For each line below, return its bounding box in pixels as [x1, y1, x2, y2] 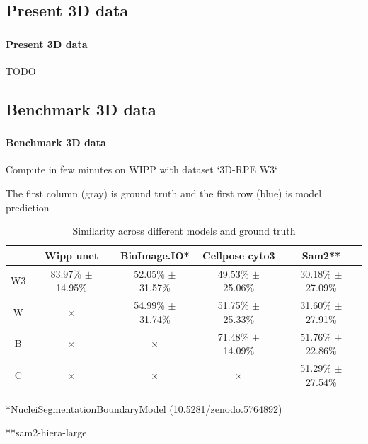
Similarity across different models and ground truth [72, 223, 296, 238]
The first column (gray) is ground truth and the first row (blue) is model [6, 186, 322, 200]
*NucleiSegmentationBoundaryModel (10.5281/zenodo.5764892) [6, 401, 282, 416]
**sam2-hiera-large [6, 425, 87, 440]
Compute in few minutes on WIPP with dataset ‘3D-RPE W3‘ [6, 162, 277, 177]
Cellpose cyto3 [202, 247, 275, 262]
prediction [6, 199, 50, 214]
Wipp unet [45, 247, 98, 262]
